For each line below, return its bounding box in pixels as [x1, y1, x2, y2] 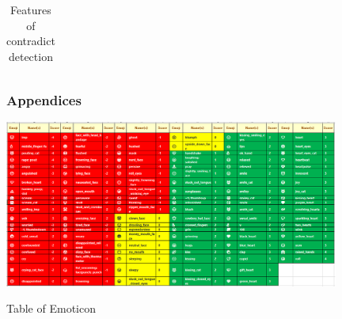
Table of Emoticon [6, 300, 96, 317]
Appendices [6, 89, 82, 109]
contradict [6, 32, 55, 49]
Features [10, 2, 51, 17]
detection [8, 47, 53, 64]
